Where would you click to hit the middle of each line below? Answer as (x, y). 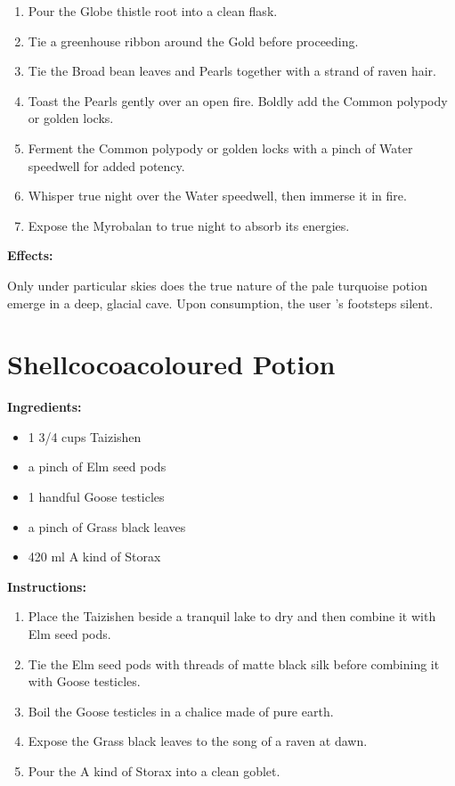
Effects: (30, 255)
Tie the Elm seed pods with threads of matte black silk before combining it (234, 663)
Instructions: (47, 586)
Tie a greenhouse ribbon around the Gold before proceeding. (193, 41)
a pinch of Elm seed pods (97, 467)
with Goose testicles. (84, 681)
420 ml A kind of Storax (94, 557)
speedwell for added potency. (106, 165)
